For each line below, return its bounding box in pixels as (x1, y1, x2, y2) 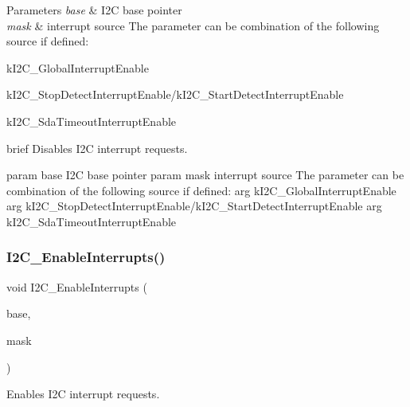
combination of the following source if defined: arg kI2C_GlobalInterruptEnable (6, 182, 396, 198)
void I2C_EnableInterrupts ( (6, 278, 147, 295)
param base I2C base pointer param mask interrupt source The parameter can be (6, 166, 404, 183)
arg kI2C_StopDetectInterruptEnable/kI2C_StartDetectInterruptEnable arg (6, 198, 382, 214)
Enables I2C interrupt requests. (6, 385, 160, 402)
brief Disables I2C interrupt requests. (6, 139, 188, 156)
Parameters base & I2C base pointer (6, 2, 182, 18)
